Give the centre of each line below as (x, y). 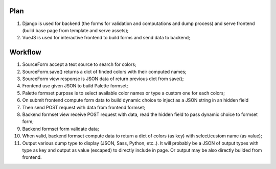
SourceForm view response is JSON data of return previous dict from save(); (103, 79)
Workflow (26, 52)
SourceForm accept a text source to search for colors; (79, 64)
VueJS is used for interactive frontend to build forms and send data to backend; (106, 38)
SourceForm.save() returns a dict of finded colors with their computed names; (104, 71)
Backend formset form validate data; (61, 129)
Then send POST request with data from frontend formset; (84, 107)
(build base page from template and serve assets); (75, 30)
